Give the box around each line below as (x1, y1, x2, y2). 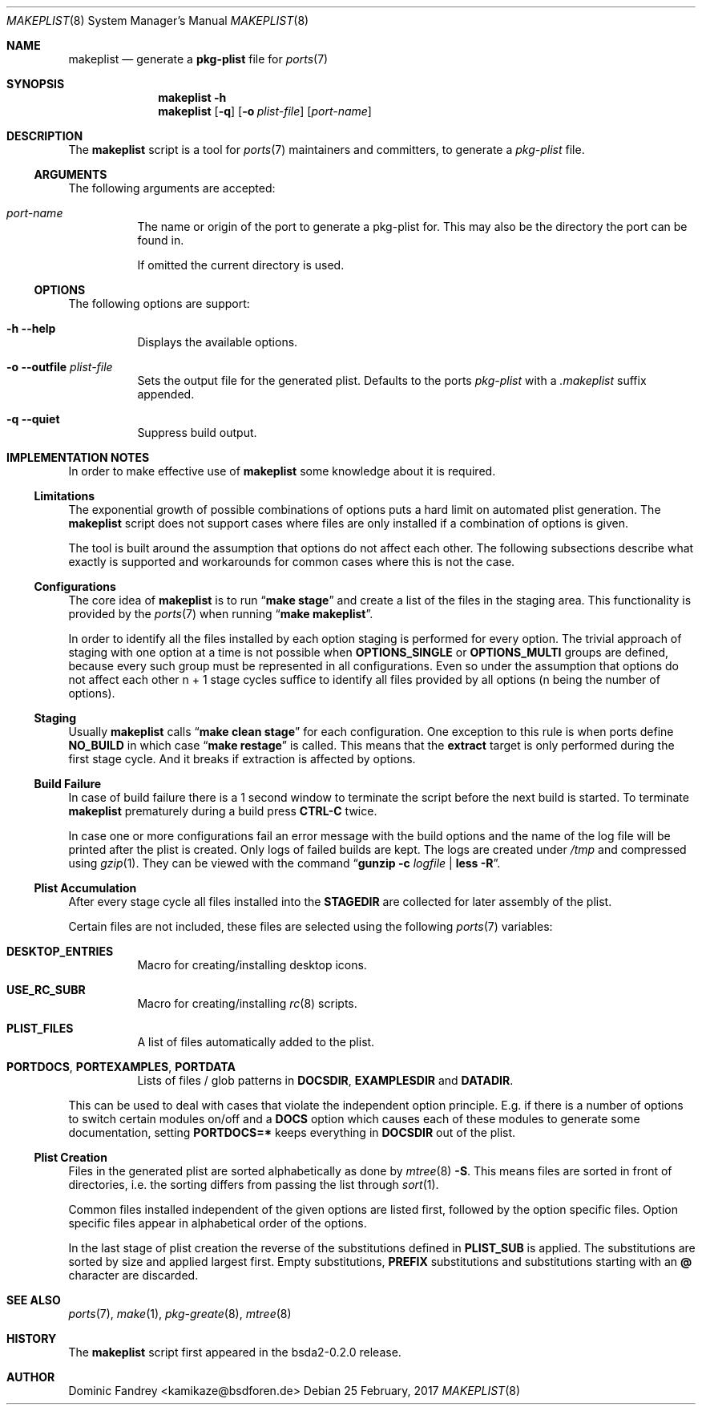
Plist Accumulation (34, 881, 137, 895)
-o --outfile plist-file (6, 360, 113, 374)
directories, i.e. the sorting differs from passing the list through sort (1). (68, 1178, 439, 1191)
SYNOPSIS (6, 77, 65, 91)
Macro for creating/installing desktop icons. (137, 958, 367, 972)
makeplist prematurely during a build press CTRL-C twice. (68, 804, 377, 818)
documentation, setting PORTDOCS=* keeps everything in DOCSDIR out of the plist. (68, 1126, 516, 1139)
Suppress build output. (137, 426, 257, 439)
